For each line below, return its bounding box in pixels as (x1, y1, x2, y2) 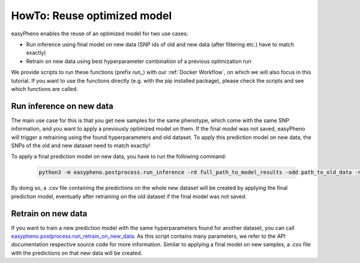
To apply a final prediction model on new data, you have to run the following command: (11, 153, 227, 160)
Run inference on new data (11, 101, 114, 111)
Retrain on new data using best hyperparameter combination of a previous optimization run (26, 58, 251, 65)
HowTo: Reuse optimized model (11, 9, 172, 22)
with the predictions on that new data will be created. (11, 249, 143, 256)
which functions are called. (11, 85, 78, 92)
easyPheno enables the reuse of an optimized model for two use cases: (11, 30, 188, 37)
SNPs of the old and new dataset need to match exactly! (11, 141, 150, 149)
